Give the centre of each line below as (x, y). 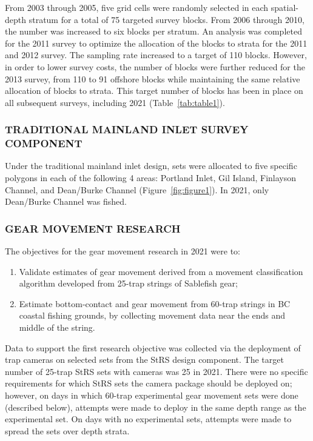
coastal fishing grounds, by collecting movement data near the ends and (152, 315)
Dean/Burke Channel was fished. (66, 201)
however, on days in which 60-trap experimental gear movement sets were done (152, 395)
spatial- (284, 7)
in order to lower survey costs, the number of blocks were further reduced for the (155, 66)
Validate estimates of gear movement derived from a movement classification (161, 271)
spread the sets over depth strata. (67, 430)
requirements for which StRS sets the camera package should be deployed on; (149, 383)
